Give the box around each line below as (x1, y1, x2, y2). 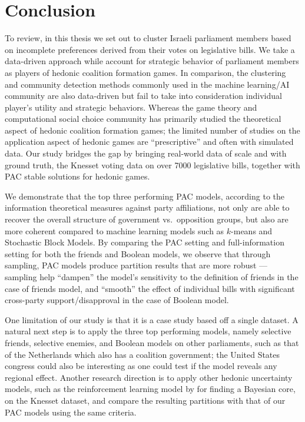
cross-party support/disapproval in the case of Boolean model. (5, 294, 229, 306)
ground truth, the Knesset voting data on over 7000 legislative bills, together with (5, 158, 300, 171)
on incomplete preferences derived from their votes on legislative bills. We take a (5, 43, 295, 55)
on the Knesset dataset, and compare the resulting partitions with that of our (5, 394, 286, 406)
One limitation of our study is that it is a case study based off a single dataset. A (5, 313, 299, 325)
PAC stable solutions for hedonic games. (5, 170, 150, 182)
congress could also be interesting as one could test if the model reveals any (5, 360, 277, 372)
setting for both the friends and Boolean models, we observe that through (5, 247, 271, 260)
